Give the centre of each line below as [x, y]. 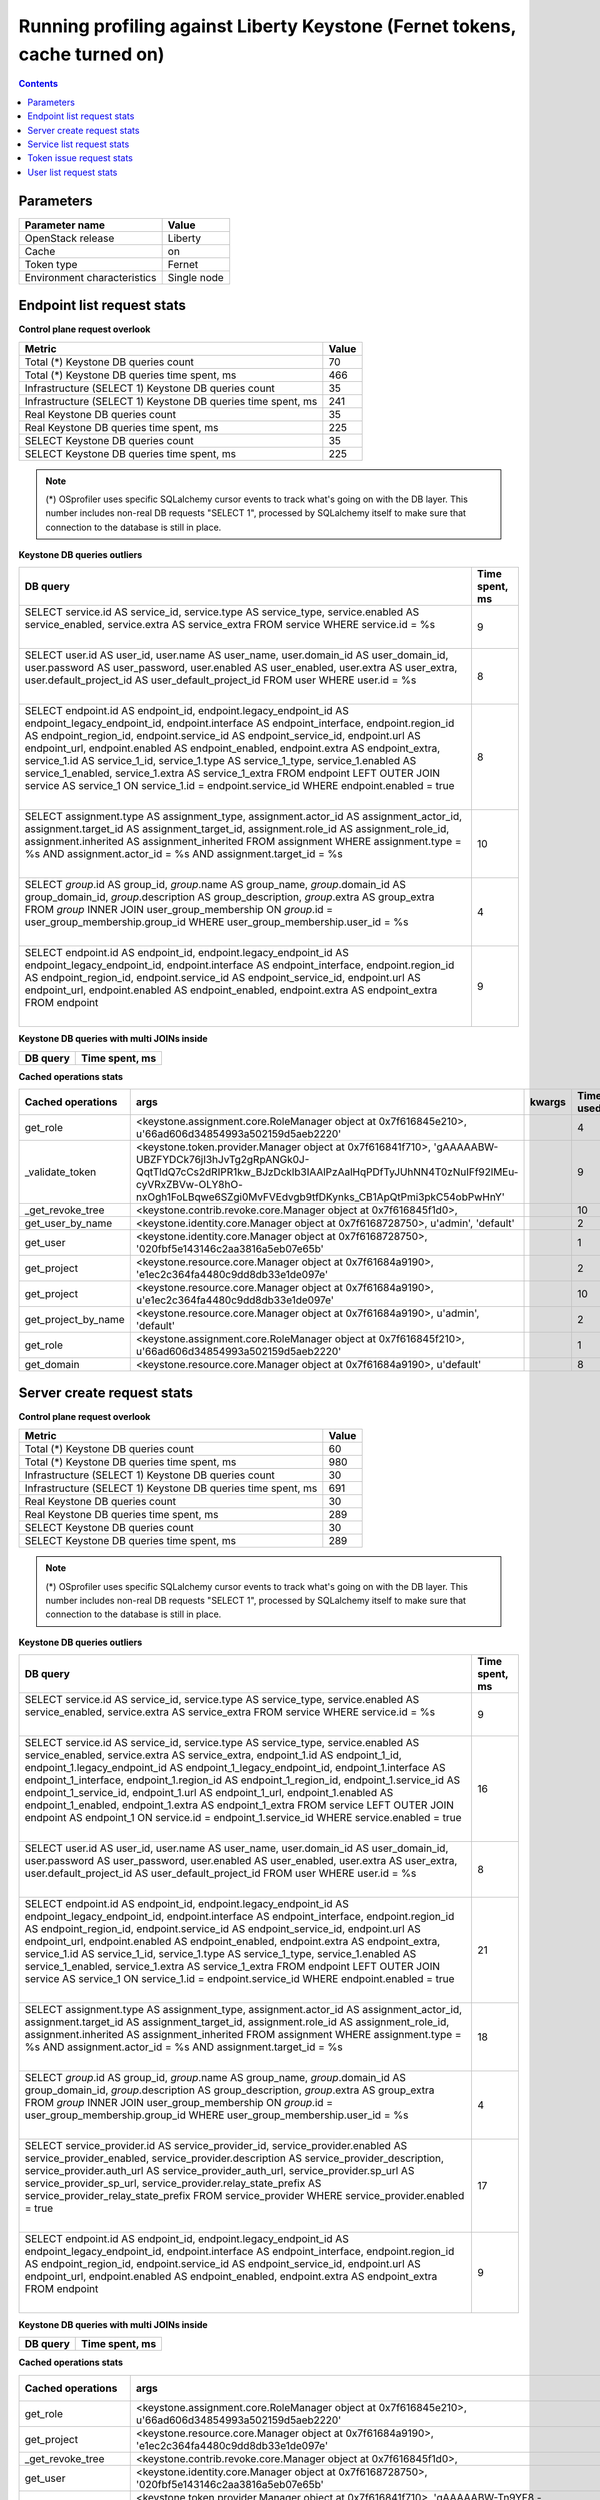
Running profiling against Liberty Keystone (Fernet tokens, [267, 26]
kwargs [548, 1102]
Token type [51, 264]
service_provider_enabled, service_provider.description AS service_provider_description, [234, 2158]
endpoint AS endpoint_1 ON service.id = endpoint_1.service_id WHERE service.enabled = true [243, 1818]
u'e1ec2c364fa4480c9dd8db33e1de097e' [235, 1300]
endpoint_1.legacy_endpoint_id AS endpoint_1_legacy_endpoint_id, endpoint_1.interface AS [235, 1768]
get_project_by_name [74, 1320]
